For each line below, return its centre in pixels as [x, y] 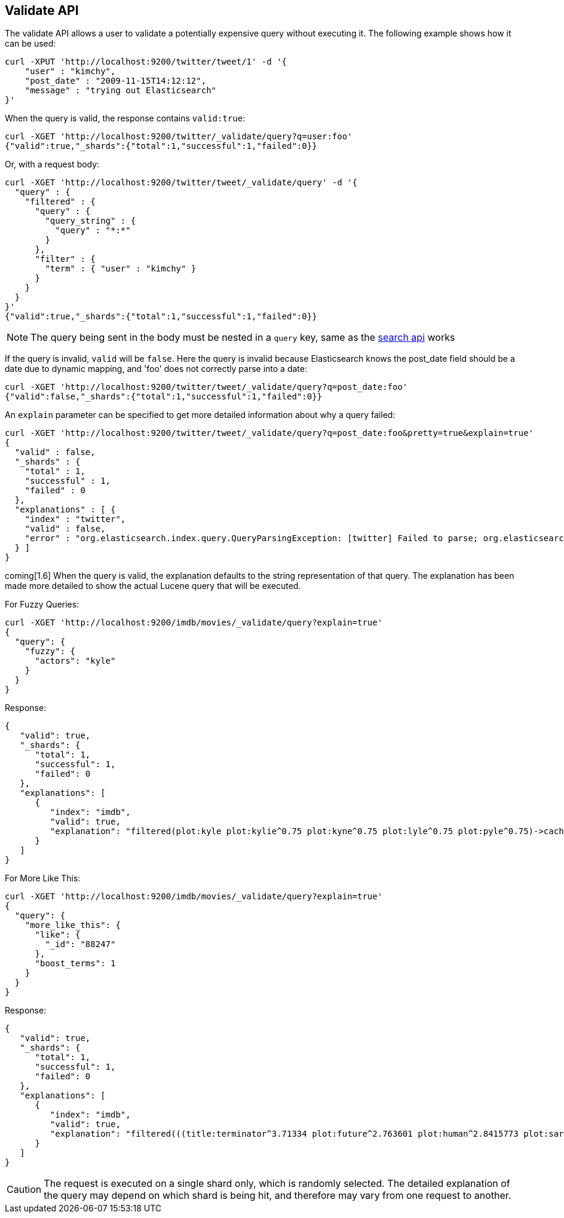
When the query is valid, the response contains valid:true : [125, 118]
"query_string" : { [91, 221]
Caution [24, 1190]
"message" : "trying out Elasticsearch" [121, 91]
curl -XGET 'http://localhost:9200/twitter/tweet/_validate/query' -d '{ [181, 183]
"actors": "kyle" [75, 661]
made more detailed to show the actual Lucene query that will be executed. [153, 586]
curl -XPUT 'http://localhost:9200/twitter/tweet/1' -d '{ [146, 62]
